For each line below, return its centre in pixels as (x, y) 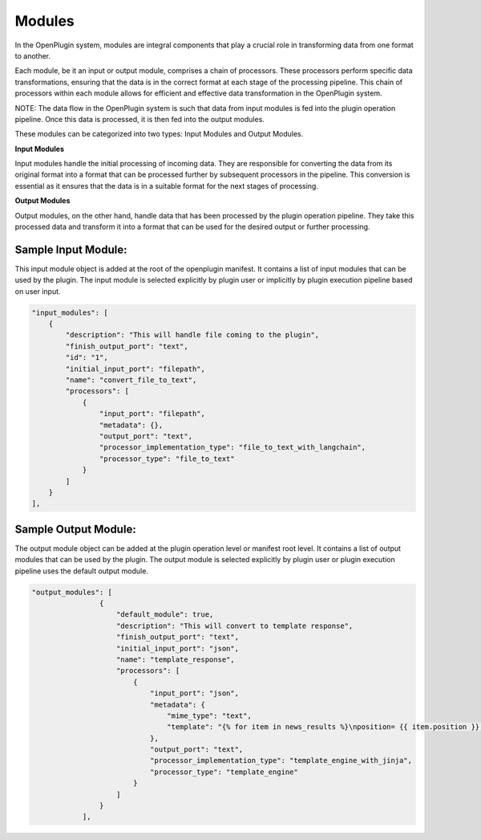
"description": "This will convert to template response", (235, 626)
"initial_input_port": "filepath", (135, 369)
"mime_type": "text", (209, 716)
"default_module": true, (165, 615)
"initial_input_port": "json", (178, 648)
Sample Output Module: (75, 529)
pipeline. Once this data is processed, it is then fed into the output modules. (139, 119)
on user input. (38, 291)
